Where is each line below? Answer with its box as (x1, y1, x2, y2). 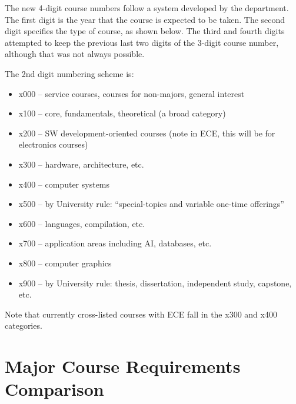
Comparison (5, 377, 104, 401)
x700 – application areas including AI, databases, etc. (18, 237, 212, 249)
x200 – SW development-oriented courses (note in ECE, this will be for (18, 126, 275, 139)
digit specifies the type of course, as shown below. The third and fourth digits (5, 25, 285, 37)
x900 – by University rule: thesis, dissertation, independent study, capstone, (18, 276, 292, 289)
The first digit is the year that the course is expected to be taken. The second (5, 13, 285, 25)
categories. (5, 319, 42, 332)
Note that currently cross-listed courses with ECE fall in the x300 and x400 (5, 308, 277, 320)
